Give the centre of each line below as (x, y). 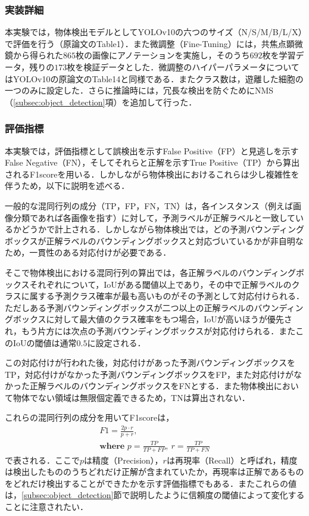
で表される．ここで (42, 460)
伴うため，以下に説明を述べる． (67, 186)
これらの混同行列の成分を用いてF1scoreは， (90, 417)
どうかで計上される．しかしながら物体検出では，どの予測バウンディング (163, 229)
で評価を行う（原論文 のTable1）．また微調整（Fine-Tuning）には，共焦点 (146, 43)
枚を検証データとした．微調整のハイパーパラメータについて (183, 67)
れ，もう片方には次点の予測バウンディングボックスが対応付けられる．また (150, 330)
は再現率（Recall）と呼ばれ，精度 (232, 460)
